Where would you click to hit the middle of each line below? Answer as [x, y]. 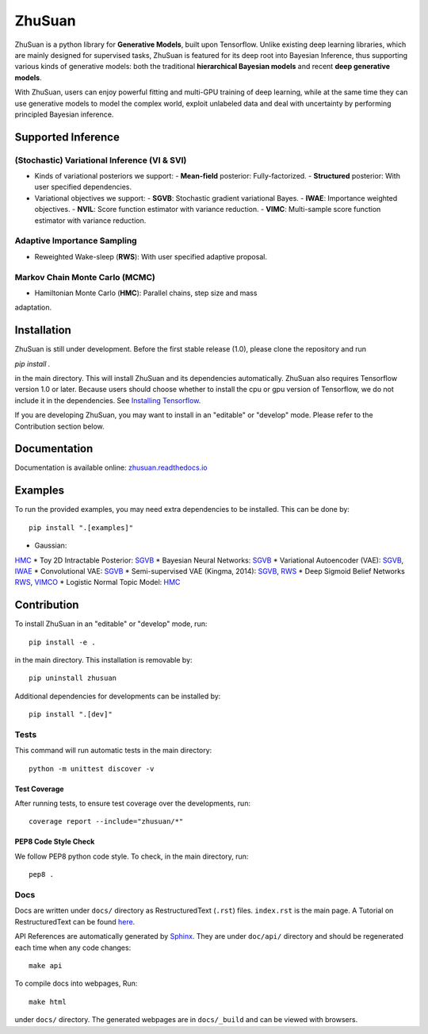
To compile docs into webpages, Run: [76, 983]
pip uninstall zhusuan [73, 678]
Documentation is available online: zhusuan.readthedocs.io [111, 467]
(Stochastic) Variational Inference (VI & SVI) [101, 160]
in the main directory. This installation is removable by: [104, 659]
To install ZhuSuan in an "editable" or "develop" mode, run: [111, 624]
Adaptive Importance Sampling [76, 240]
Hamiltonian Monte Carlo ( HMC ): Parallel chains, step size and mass [146, 293]
